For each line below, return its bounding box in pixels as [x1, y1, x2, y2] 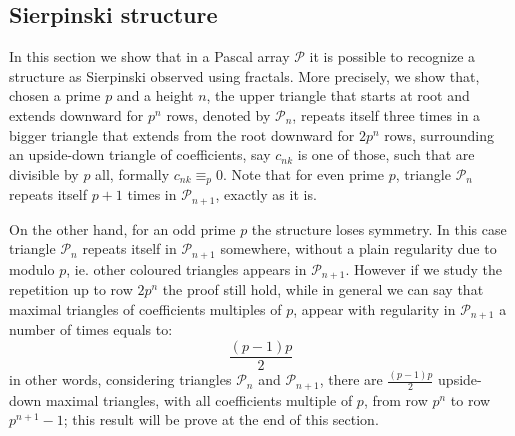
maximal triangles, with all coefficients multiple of [45, 389, 353, 410]
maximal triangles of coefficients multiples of [9, 298, 282, 319]
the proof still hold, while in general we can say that [162, 279, 484, 300]
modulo [9, 258, 55, 279]
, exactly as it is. [215, 184, 317, 205]
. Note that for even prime [222, 163, 384, 184]
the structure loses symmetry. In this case [251, 218, 507, 239]
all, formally [95, 163, 170, 184]
